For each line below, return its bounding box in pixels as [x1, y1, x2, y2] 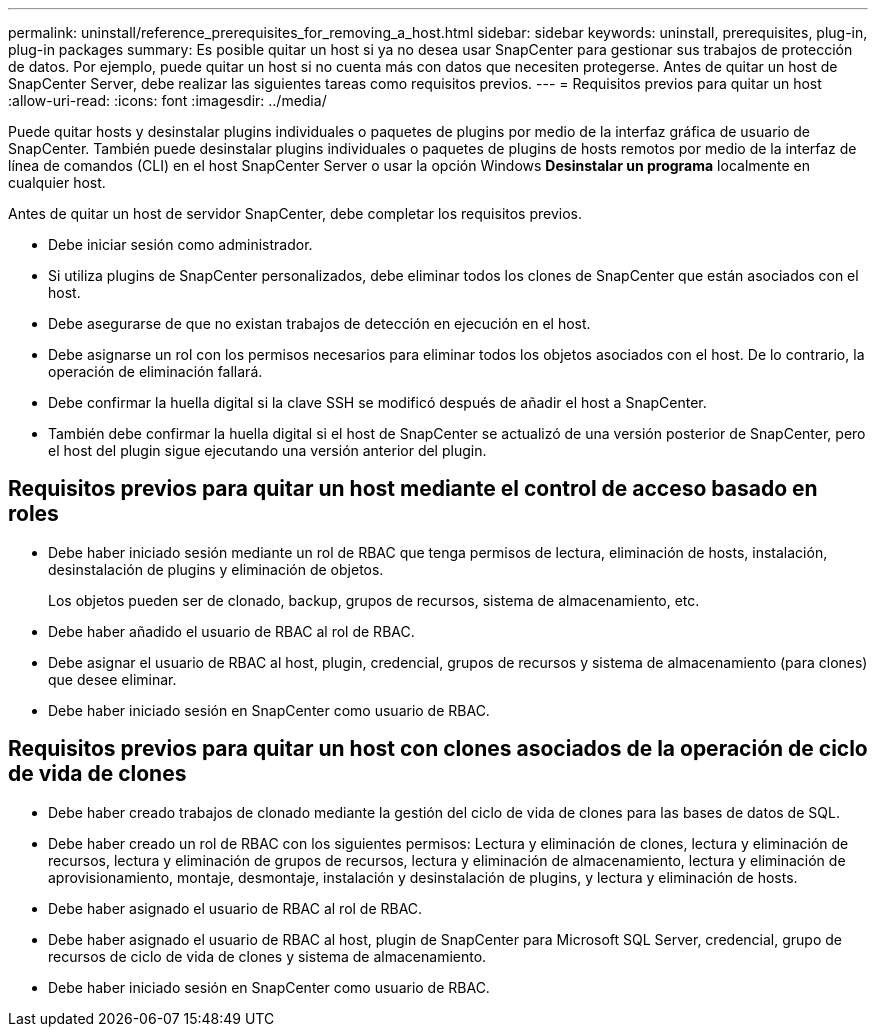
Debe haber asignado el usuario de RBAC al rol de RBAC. [48, 899, 423, 917]
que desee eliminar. [48, 670, 177, 688]
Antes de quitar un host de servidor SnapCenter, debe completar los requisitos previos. [8, 205, 583, 222]
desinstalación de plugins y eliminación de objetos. [48, 560, 384, 578]
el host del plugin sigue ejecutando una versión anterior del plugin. [48, 442, 487, 459]
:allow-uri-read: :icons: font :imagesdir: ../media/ [8, 92, 327, 109]
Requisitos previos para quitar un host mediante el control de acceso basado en [8, 476, 818, 502]
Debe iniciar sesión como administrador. [48, 236, 313, 253]
